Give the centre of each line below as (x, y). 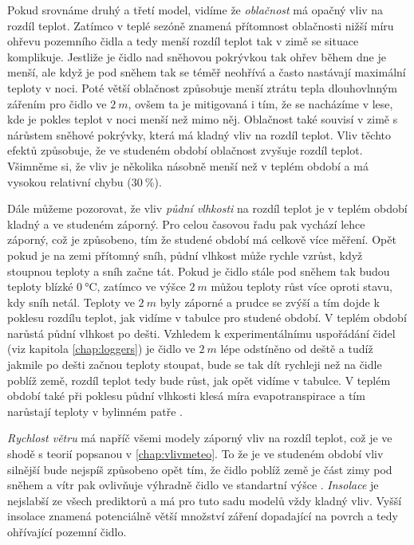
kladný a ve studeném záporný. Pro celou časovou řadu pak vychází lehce (186, 223)
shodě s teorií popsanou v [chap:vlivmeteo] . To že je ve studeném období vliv (195, 454)
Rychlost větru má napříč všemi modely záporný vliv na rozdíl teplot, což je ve (200, 438)
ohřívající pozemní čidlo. (67, 531)
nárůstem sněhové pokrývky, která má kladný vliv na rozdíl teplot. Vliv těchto (199, 134)
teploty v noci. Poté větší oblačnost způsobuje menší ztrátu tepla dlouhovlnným (203, 87)
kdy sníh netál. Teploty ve (71, 302)
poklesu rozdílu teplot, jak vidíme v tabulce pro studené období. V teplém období (207, 318)
